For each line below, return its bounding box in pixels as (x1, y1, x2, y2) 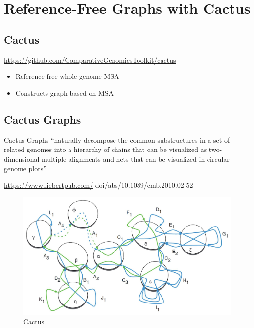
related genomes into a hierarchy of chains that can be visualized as (4, 144, 207, 154)
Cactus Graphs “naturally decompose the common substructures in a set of (4, 134, 230, 145)
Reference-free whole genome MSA (15, 71, 119, 81)
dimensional (4, 153, 40, 164)
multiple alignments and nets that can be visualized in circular (42, 153, 230, 164)
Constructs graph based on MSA (15, 87, 114, 98)
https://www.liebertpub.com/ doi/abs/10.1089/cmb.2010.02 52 (4, 179, 193, 190)
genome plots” (4, 163, 46, 174)
